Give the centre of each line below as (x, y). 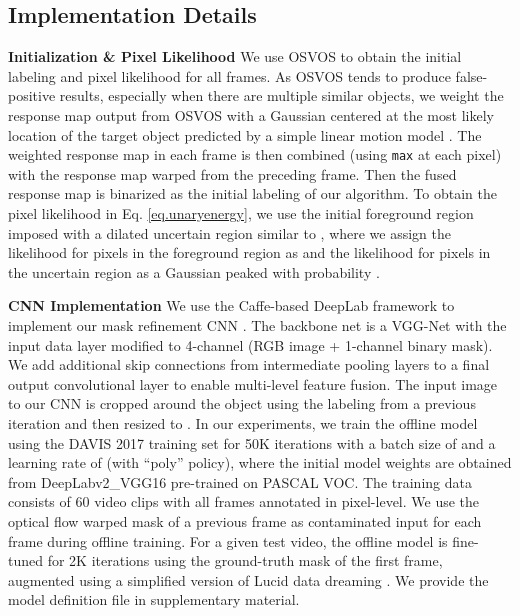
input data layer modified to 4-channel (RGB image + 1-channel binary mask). (250, 344)
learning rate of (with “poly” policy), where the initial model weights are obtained (260, 462)
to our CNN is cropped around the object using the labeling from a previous (242, 403)
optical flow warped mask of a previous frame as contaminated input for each (245, 520)
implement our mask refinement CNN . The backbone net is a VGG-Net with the (257, 324)
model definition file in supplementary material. (154, 599)
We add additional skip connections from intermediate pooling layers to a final (249, 364)
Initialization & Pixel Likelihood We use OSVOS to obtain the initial (235, 56)
